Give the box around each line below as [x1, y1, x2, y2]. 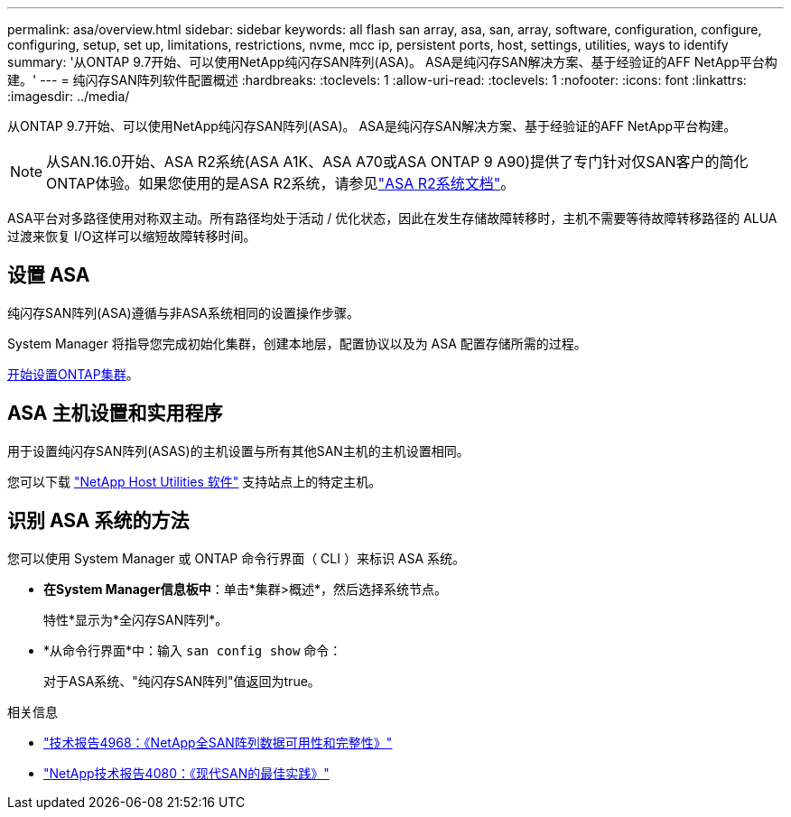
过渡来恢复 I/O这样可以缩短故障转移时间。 [7, 228, 256, 244]
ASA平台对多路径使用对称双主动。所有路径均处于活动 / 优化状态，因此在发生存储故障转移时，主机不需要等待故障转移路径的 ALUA [7, 210, 777, 226]
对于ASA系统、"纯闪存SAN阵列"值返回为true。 [43, 673, 321, 689]
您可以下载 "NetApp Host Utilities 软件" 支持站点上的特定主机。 [7, 473, 382, 489]
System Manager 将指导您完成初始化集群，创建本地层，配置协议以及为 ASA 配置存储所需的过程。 [7, 335, 587, 351]
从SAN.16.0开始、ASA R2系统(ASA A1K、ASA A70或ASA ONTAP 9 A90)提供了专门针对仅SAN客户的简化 [46, 153, 749, 171]
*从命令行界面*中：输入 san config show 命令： [43, 642, 342, 658]
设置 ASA [7, 264, 90, 287]
